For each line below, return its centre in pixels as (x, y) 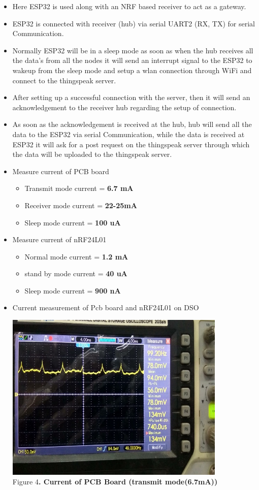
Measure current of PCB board (61, 171)
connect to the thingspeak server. (64, 80)
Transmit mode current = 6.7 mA (79, 188)
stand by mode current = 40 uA (76, 273)
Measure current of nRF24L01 (59, 239)
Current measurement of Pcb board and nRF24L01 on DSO (106, 307)
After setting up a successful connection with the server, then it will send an (131, 97)
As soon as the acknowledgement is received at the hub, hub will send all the (132, 124)
